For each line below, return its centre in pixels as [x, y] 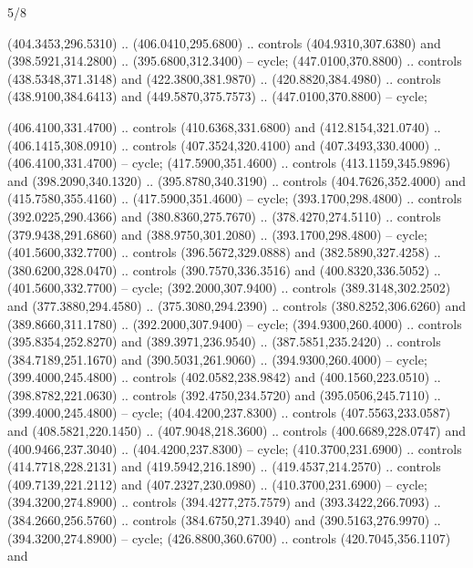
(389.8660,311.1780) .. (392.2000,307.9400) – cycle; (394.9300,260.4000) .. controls [235, 323]
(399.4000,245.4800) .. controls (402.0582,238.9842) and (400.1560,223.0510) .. [224, 377]
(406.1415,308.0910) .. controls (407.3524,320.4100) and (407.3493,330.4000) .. [224, 145]
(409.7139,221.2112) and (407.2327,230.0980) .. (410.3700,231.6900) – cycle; [217, 484]
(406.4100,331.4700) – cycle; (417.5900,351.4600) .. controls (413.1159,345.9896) [229, 163]
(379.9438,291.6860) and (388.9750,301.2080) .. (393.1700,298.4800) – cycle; [217, 234]
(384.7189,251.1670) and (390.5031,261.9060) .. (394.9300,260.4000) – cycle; [217, 359]
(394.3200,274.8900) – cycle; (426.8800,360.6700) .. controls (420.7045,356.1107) [229, 537]
